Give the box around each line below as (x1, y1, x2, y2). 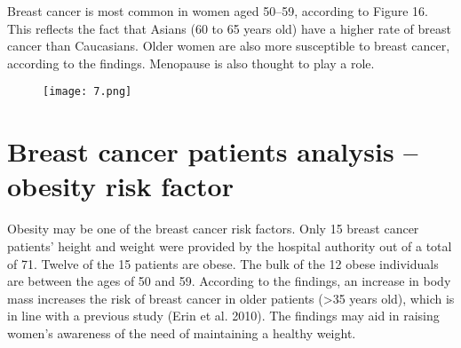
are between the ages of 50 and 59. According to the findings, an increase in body (7, 272, 451, 290)
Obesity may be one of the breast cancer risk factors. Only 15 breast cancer (7, 219, 419, 238)
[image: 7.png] (43, 85, 132, 99)
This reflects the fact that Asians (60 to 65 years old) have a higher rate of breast (7, 19, 451, 37)
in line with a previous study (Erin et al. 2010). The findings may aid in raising (7, 306, 440, 325)
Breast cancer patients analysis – (7, 133, 418, 170)
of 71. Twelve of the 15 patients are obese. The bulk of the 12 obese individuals (7, 254, 439, 273)
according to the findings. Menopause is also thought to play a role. (7, 53, 375, 72)
